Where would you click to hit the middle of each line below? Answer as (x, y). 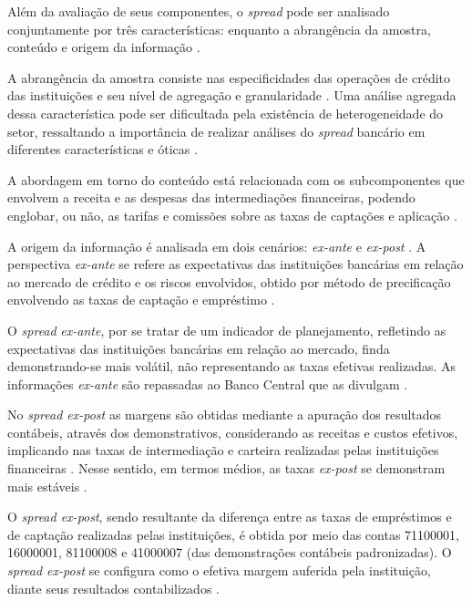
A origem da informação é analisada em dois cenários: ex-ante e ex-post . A (217, 246)
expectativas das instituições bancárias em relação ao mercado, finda (199, 348)
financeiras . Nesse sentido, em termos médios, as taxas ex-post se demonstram (226, 468)
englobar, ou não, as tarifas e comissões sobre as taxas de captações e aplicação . (232, 215)
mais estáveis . (47, 486)
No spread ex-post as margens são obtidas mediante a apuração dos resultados (225, 414)
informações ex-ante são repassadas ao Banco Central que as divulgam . (208, 383)
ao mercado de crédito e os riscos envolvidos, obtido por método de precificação (229, 281)
